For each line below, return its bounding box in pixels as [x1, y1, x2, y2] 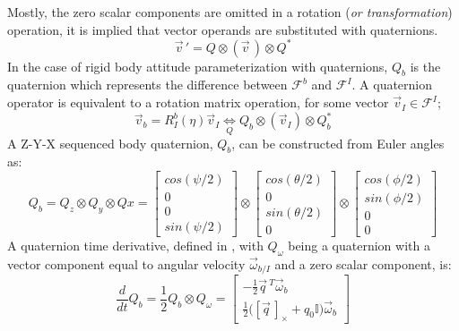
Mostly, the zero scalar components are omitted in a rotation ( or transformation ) [7, 3, 453, 21]
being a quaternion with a [288, 236, 430, 255]
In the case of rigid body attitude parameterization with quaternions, [7, 56, 388, 75]
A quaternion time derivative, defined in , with [7, 236, 264, 255]
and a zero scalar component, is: [274, 254, 452, 273]
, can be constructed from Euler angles [231, 133, 445, 152]
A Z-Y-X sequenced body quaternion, [7, 133, 213, 152]
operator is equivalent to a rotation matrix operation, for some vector [7, 93, 389, 112]
